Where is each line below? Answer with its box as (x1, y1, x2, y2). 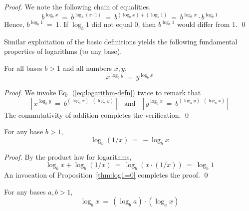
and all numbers (62, 63, 112, 73)
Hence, (4, 19, 24, 29)
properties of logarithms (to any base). (4, 46, 122, 56)
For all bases (4, 63, 42, 73)
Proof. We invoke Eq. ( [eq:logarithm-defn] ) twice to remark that (4, 87, 201, 98)
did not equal (91, 19, 132, 29)
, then (138, 19, 156, 29)
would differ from (177, 19, 230, 29)
